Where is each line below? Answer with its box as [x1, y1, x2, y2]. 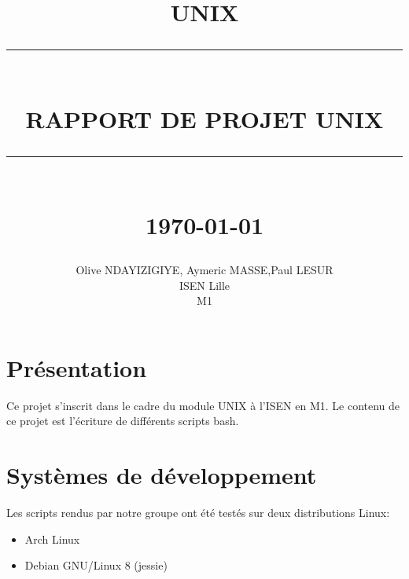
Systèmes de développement [6, 459, 317, 491]
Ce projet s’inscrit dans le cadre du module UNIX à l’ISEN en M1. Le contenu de [6, 397, 400, 413]
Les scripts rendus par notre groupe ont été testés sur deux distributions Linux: [6, 504, 390, 521]
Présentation [6, 351, 147, 383]
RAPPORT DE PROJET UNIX [25, 102, 384, 134]
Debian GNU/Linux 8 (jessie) [24, 557, 168, 574]
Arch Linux [24, 530, 80, 547]
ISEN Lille [179, 277, 230, 293]
